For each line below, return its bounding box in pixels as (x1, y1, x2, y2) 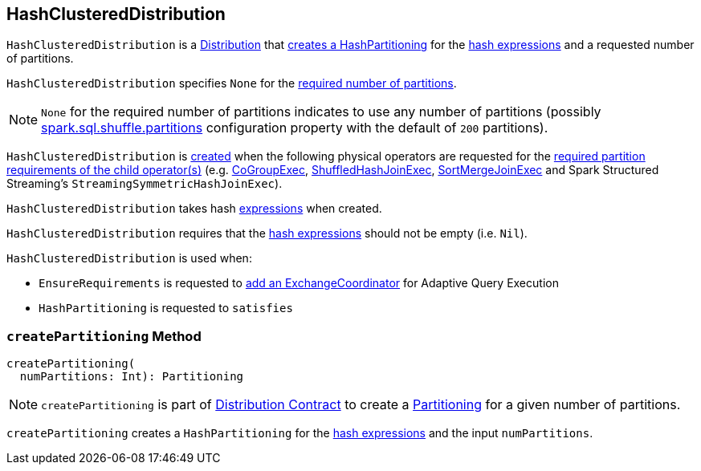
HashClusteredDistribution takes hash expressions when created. (6, 201, 382, 216)
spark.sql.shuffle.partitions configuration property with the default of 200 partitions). (41, 120, 548, 136)
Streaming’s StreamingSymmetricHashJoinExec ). (6, 177, 283, 191)
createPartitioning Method (6, 327, 202, 344)
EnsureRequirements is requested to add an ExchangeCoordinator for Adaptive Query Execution (39, 276, 559, 290)
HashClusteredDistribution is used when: (6, 251, 252, 266)
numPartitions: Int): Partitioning (19, 370, 244, 384)
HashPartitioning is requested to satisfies (39, 301, 293, 315)
